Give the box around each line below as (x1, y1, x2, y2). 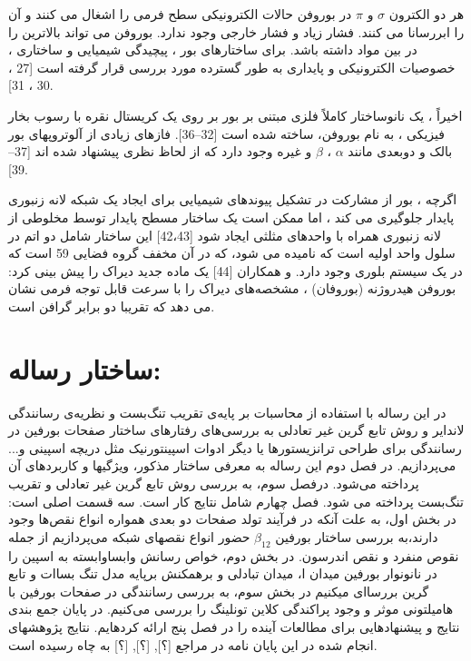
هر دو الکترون (388, 5, 465, 23)
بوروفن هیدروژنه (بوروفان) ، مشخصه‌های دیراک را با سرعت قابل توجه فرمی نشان (8, 279, 456, 298)
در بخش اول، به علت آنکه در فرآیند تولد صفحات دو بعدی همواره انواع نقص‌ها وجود (8, 509, 456, 528)
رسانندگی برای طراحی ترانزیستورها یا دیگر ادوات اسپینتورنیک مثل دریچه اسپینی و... (8, 438, 462, 457)
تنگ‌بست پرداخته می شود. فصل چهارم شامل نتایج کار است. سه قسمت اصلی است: (8, 491, 464, 510)
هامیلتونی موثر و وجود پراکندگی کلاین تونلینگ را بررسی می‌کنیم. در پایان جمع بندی (8, 599, 454, 618)
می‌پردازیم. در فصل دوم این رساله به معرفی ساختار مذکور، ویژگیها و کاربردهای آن (8, 456, 456, 475)
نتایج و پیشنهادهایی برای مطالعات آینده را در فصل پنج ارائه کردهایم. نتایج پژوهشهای (8, 617, 460, 636)
